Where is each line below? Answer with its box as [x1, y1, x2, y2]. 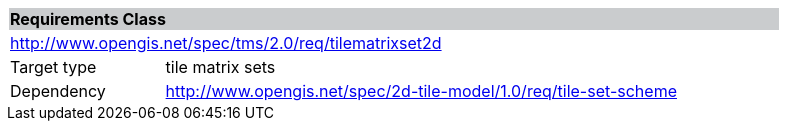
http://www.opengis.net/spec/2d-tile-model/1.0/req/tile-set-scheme [165, 81, 677, 101]
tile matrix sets [165, 57, 276, 77]
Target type [10, 57, 97, 77]
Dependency [10, 81, 106, 101]
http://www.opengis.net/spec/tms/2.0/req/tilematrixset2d [10, 33, 442, 53]
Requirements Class [10, 9, 166, 29]
